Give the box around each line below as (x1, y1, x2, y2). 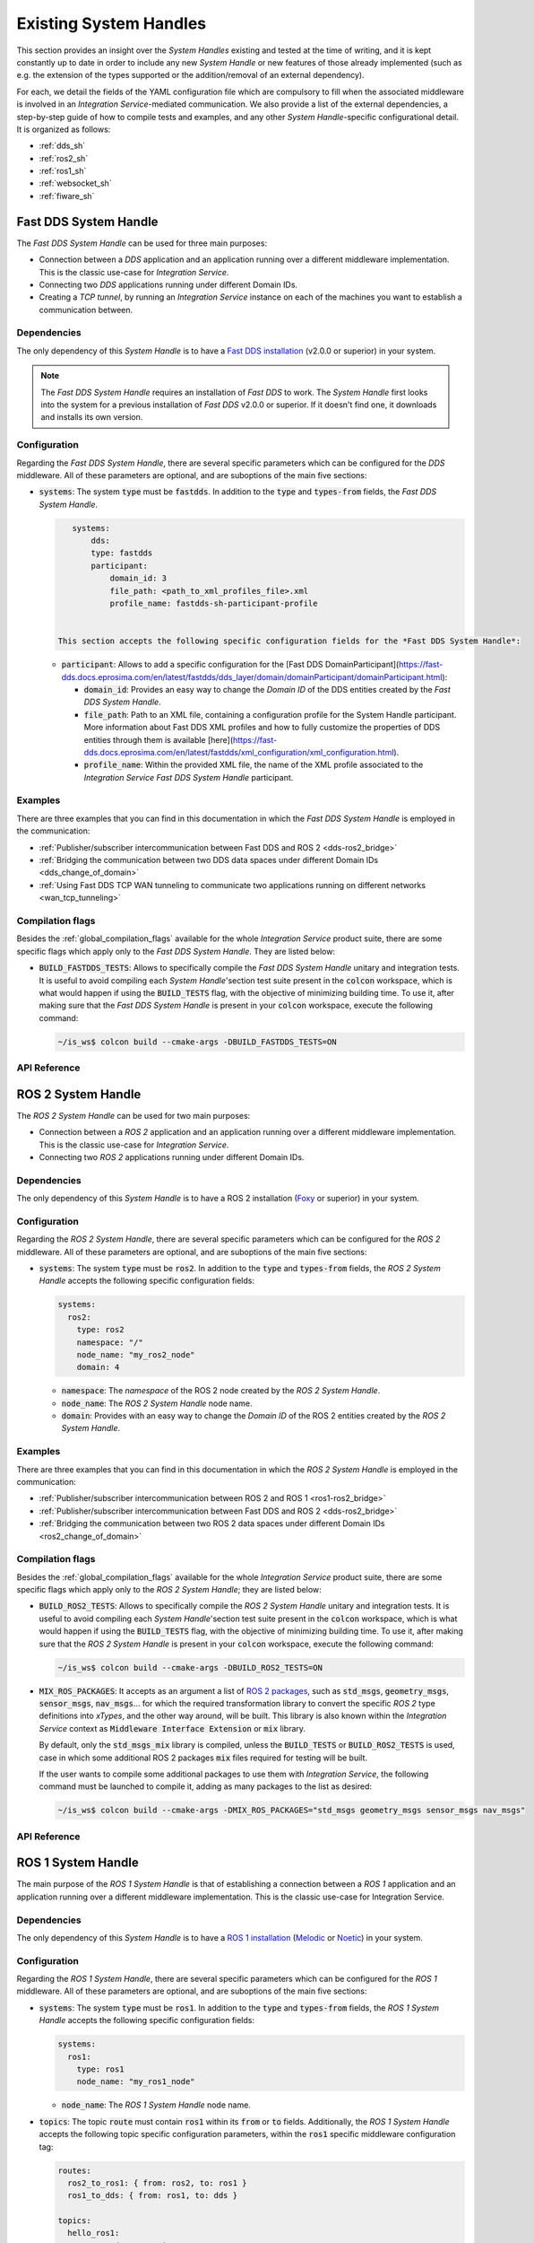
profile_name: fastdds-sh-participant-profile (109, 598, 318, 609)
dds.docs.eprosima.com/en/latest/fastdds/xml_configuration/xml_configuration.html (83, 746, 394, 757)
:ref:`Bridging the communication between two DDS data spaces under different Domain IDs (39, 855, 379, 866)
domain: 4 (76, 1362, 120, 1373)
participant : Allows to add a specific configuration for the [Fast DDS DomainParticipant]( (61, 659, 400, 670)
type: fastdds (90, 548, 153, 558)
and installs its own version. (40, 412, 143, 423)
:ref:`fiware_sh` (39, 190, 95, 201)
